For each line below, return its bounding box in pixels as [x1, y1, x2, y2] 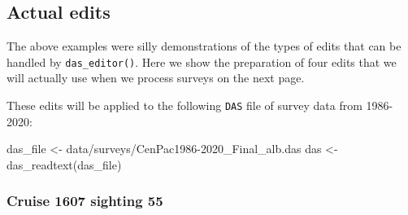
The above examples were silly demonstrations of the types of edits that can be [7, 37, 401, 55]
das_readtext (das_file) [7, 156, 122, 173]
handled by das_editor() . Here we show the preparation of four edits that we [7, 53, 397, 70]
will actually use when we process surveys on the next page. [7, 69, 305, 86]
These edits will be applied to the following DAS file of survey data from [7, 97, 362, 114]
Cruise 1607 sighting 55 [7, 191, 163, 211]
